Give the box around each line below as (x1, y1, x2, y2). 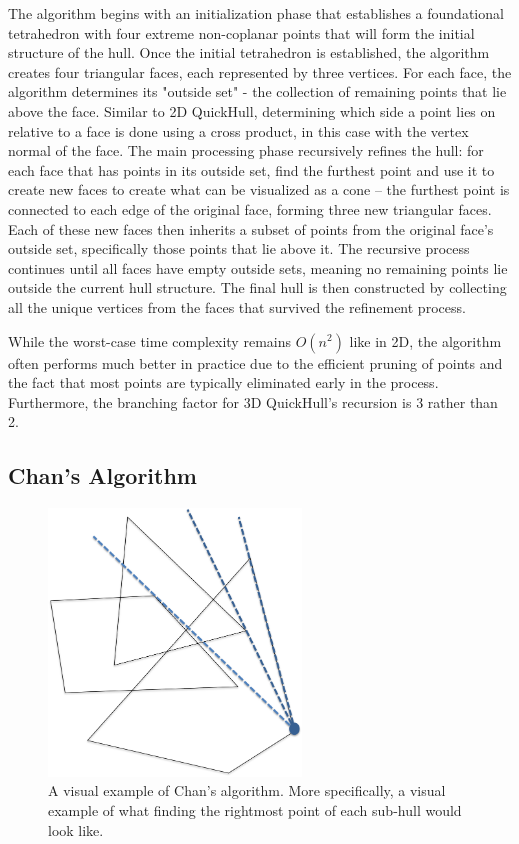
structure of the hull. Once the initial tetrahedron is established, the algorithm (8, 42, 490, 63)
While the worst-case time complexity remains (8, 330, 291, 351)
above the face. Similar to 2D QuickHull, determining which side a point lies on (8, 100, 496, 121)
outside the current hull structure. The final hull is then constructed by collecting (8, 277, 507, 298)
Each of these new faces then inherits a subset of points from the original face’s (8, 218, 494, 239)
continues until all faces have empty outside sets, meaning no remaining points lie (8, 257, 508, 278)
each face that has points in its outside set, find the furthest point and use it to (8, 159, 495, 180)
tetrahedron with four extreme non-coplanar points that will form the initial (8, 22, 475, 43)
